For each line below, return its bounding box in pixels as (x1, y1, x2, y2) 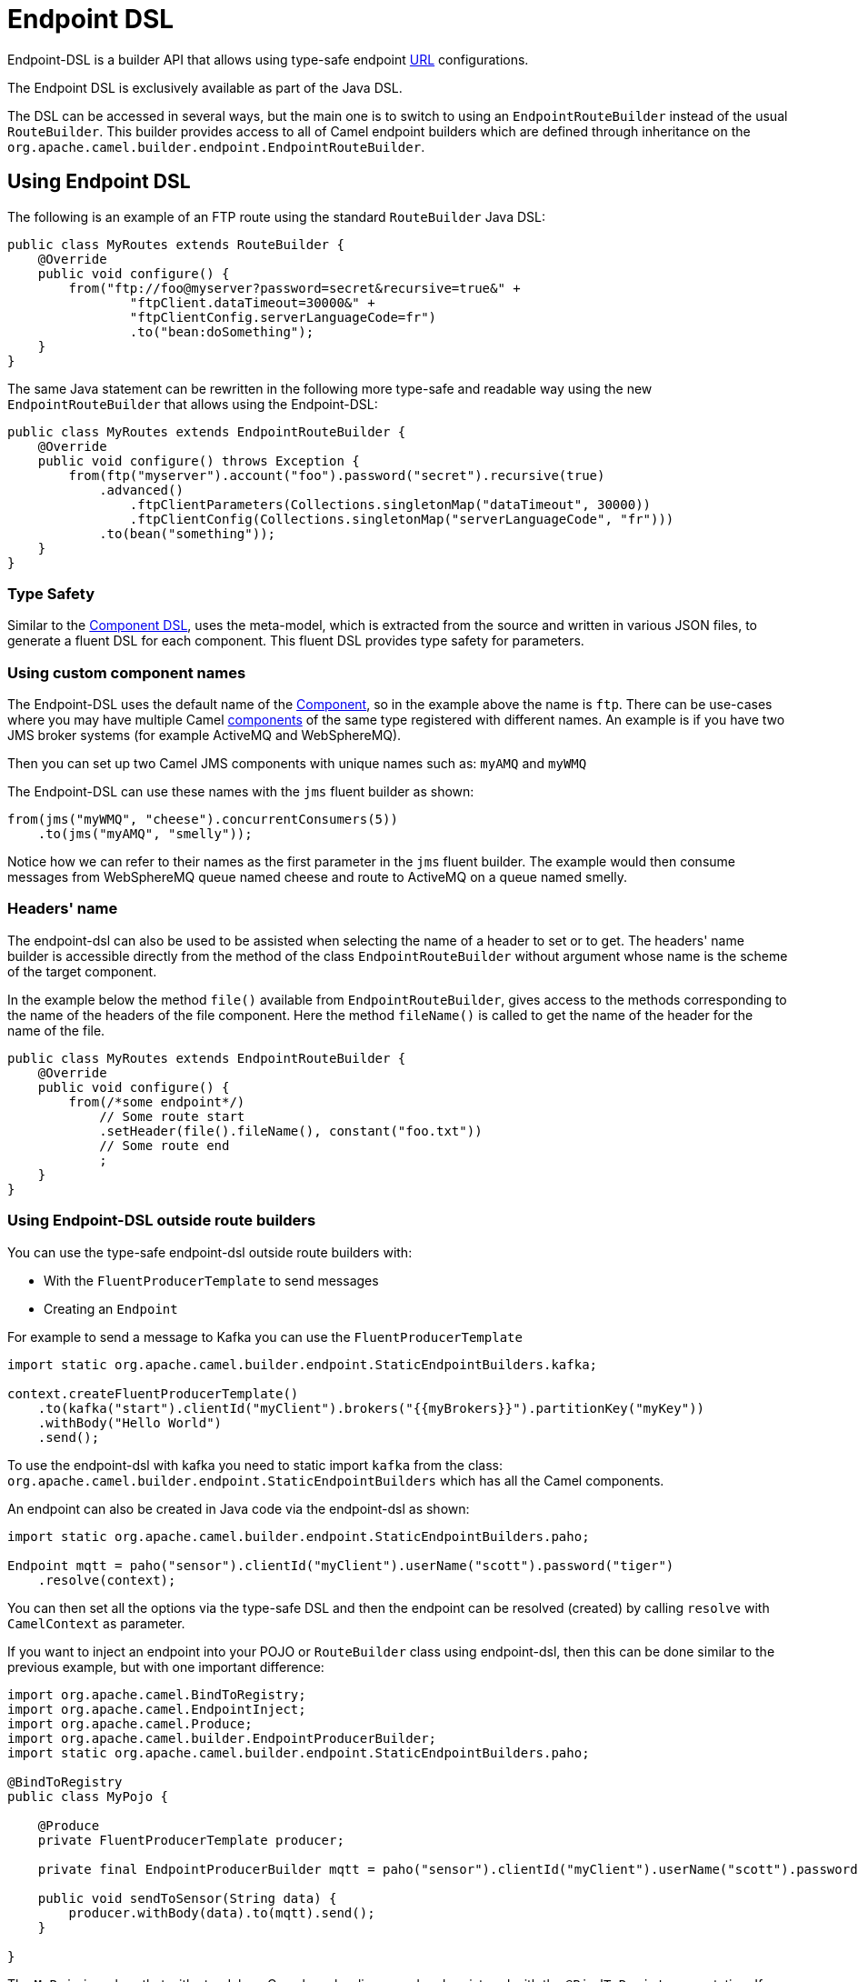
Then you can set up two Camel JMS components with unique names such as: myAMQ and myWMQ (7, 756, 587, 772)
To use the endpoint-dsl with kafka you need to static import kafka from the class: (7, 1456, 503, 1473)
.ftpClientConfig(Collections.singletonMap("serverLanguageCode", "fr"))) (129, 511, 674, 526)
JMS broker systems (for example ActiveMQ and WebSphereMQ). (7, 727, 402, 744)
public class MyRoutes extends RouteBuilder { (7, 236, 344, 252)
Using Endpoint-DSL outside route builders (7, 1211, 316, 1230)
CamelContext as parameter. (7, 1615, 185, 1631)
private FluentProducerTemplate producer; (37, 1832, 344, 1847)
